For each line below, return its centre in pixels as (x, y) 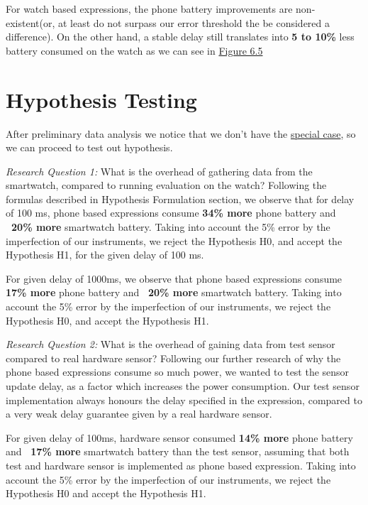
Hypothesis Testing (101, 99)
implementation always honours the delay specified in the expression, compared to (184, 400)
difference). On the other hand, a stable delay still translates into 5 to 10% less (180, 37)
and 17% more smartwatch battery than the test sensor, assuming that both (178, 451)
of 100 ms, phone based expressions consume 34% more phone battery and (171, 213)
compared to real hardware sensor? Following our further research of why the (173, 358)
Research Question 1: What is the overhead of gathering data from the (159, 171)
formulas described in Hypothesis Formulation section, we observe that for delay (180, 199)
